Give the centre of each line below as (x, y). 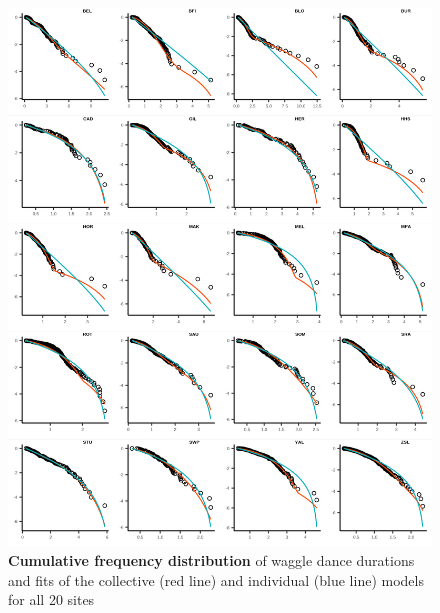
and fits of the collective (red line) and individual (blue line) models (216, 579)
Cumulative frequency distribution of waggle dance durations (211, 560)
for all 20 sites (51, 599)
